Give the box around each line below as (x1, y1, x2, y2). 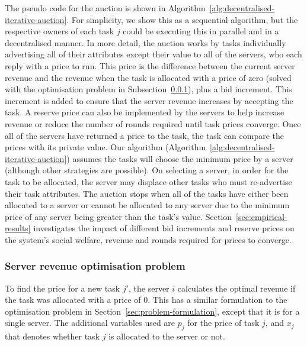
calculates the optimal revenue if (177, 282, 296, 294)
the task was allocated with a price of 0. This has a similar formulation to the (5, 293, 287, 306)
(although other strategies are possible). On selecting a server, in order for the (5, 164, 289, 176)
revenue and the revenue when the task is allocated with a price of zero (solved (5, 71, 292, 83)
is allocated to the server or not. (108, 330, 225, 342)
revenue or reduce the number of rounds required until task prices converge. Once (5, 117, 301, 130)
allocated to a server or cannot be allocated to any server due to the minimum (5, 199, 290, 211)
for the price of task (187, 316, 260, 329)
